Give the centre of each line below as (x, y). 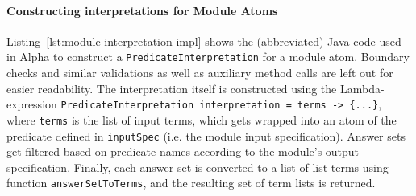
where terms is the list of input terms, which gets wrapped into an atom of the (202, 119)
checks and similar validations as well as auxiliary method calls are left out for (200, 73)
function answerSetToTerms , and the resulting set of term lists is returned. (191, 183)
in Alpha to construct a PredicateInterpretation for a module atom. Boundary (208, 57)
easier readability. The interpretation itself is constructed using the (172, 88)
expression (32, 104)
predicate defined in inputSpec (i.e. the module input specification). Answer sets (206, 135)
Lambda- (362, 88)
